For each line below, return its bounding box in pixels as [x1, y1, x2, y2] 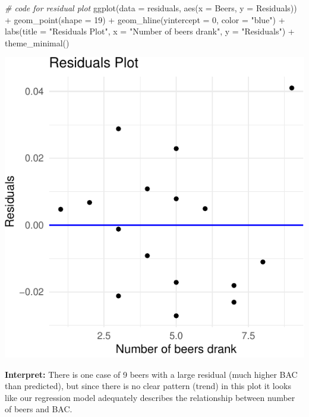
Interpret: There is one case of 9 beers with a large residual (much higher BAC [5, 368, 298, 380]
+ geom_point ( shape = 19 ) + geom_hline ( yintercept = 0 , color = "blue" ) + [5, 13, 285, 26]
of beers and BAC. [5, 403, 72, 415]
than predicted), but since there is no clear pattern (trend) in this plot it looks [5, 380, 291, 392]
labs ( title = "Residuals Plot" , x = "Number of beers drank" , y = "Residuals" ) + [5, 25, 295, 37]
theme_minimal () [5, 36, 70, 49]
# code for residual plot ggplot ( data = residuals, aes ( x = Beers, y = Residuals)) [5, 2, 297, 14]
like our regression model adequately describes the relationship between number [5, 391, 295, 403]
